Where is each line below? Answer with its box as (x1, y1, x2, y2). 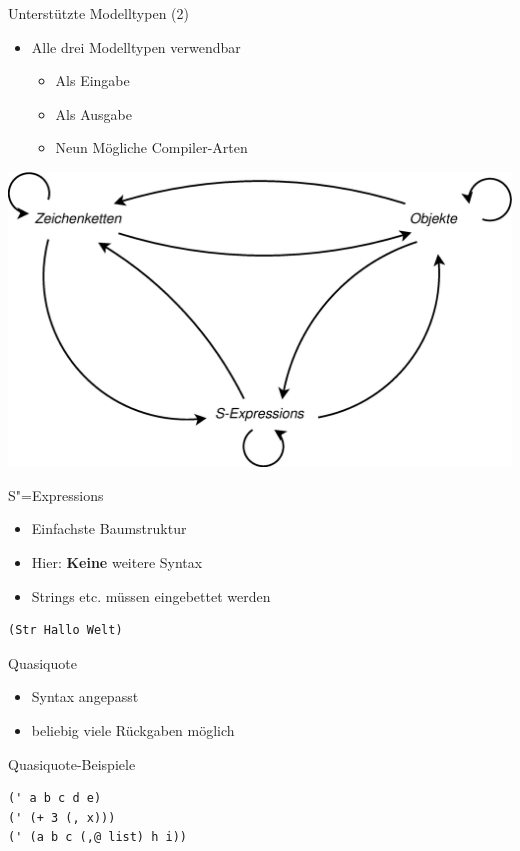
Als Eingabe (55, 70, 130, 91)
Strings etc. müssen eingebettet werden (31, 585, 271, 606)
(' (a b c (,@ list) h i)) (8, 830, 187, 845)
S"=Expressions (8, 484, 104, 505)
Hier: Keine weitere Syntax (31, 552, 203, 573)
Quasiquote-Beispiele (8, 753, 136, 774)
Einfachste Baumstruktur (31, 518, 187, 539)
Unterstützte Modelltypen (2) (8, 3, 189, 23)
